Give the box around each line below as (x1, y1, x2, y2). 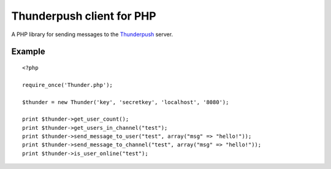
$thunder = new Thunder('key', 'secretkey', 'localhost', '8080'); (22, 99, 229, 105)
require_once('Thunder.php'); (22, 81, 113, 88)
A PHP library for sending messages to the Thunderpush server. (11, 31, 173, 38)
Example (11, 47, 45, 57)
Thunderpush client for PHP (11, 9, 156, 23)
